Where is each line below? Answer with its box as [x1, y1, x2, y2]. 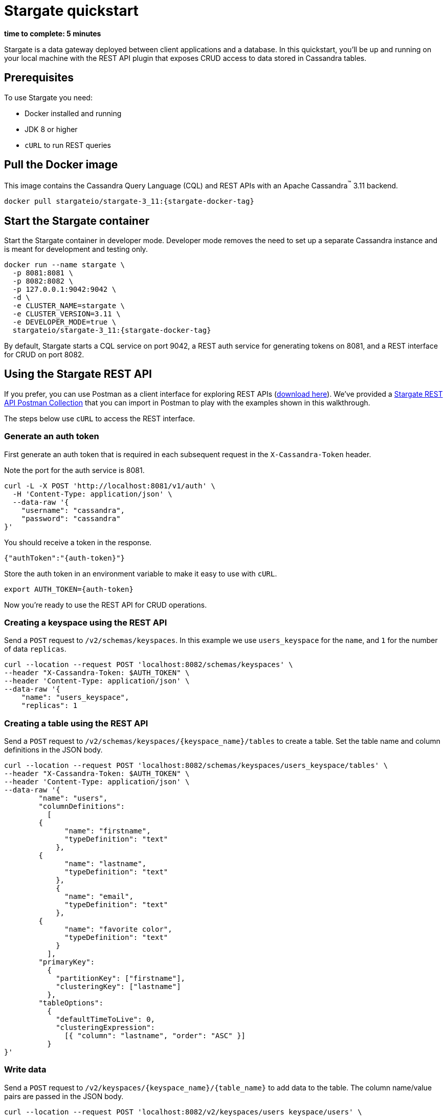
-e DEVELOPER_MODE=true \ [12, 317, 117, 326]
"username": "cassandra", [21, 506, 125, 514]
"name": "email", [64, 892, 133, 901]
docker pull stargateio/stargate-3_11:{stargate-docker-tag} [4, 197, 254, 206]
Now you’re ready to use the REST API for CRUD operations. [4, 600, 207, 609]
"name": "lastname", [64, 860, 147, 868]
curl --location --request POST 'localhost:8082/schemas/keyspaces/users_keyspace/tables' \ [4, 761, 388, 770]
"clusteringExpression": [56, 1023, 155, 1032]
